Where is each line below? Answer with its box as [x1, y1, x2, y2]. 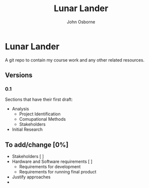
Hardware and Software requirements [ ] [12, 158, 93, 165]
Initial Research [12, 126, 43, 132]
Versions [5, 71, 33, 79]
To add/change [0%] [5, 141, 68, 149]
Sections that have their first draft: [5, 96, 73, 102]
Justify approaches [12, 174, 51, 180]
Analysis [12, 106, 29, 112]
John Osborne [67, 19, 95, 25]
